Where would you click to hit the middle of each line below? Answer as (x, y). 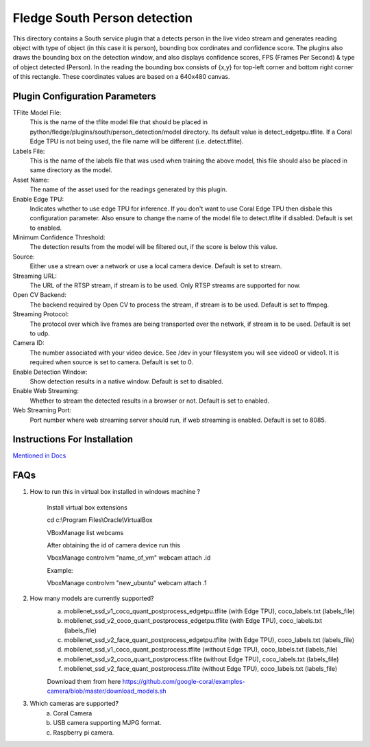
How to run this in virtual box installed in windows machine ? (115, 492)
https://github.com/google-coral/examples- (184, 681)
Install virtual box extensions (87, 507)
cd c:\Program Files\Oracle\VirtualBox (100, 520)
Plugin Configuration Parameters (85, 96)
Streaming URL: (35, 276)
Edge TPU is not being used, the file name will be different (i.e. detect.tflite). (137, 141)
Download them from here (84, 681)
